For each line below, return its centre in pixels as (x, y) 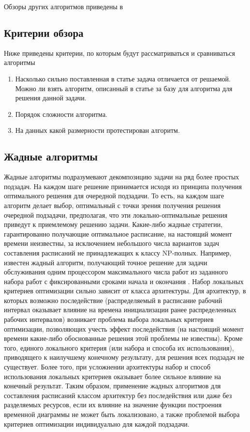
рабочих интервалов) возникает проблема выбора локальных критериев (109, 319)
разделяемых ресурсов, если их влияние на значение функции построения (113, 405)
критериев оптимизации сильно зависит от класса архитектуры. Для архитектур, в (125, 291)
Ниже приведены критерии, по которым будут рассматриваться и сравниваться (119, 53)
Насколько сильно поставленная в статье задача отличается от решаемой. (123, 78)
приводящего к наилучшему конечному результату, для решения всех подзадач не (124, 357)
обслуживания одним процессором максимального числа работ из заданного (116, 272)
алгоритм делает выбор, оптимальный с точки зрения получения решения (112, 205)
